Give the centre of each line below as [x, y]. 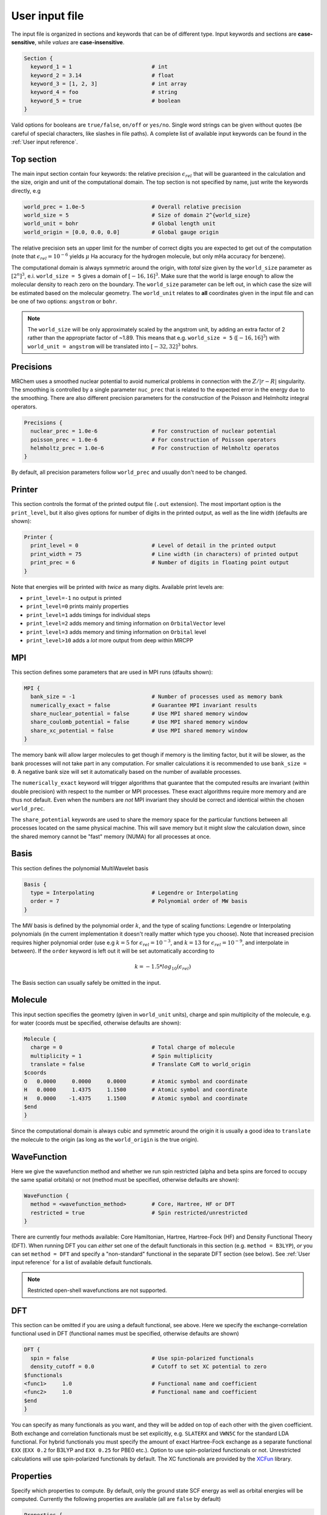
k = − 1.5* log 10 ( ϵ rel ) [163, 967]
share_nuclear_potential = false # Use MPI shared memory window [139, 714]
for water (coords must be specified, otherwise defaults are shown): [96, 1023]
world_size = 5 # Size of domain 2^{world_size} [137, 215]
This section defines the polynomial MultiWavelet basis [80, 868]
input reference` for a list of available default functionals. [82, 1262]
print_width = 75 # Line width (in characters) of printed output [165, 554]
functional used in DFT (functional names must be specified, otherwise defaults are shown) [125, 1334]
